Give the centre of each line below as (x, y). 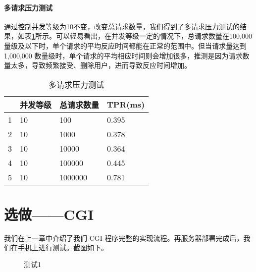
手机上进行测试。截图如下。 (63, 247)
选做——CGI (49, 214)
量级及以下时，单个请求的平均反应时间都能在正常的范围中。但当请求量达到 (125, 45)
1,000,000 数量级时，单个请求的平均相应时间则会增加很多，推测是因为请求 (123, 55)
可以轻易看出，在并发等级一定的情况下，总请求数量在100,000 (154, 36)
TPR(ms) (126, 105)
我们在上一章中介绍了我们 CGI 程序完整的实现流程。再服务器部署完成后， (124, 238)
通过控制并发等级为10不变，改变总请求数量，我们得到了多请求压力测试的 (122, 26)
